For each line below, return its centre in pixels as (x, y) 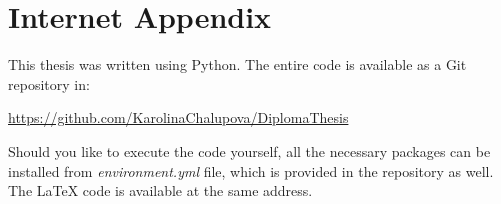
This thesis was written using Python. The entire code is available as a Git (237, 64)
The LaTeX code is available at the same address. (160, 190)
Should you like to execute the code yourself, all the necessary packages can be (249, 150)
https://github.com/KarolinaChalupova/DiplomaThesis (178, 117)
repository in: (49, 83)
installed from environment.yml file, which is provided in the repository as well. (251, 170)
